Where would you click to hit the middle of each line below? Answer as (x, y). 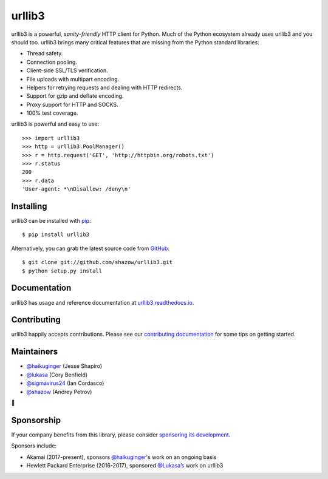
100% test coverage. (52, 113)
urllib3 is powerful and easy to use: (55, 124)
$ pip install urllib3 (56, 235)
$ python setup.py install (62, 271)
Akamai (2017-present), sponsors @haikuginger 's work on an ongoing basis (121, 457)
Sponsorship (36, 420)
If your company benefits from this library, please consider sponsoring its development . (121, 435)
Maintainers (35, 352)
